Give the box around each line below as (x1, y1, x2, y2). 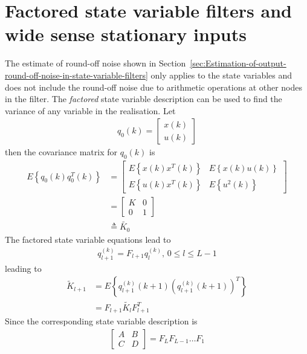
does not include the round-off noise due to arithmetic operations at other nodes (5, 80, 303, 93)
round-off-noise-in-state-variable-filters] (5, 68, 148, 81)
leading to (5, 262, 42, 274)
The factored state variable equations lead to (5, 233, 171, 245)
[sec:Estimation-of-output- (190, 57, 286, 69)
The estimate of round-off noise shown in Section (5, 57, 186, 69)
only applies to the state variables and (150, 68, 292, 81)
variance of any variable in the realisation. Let (5, 104, 176, 117)
